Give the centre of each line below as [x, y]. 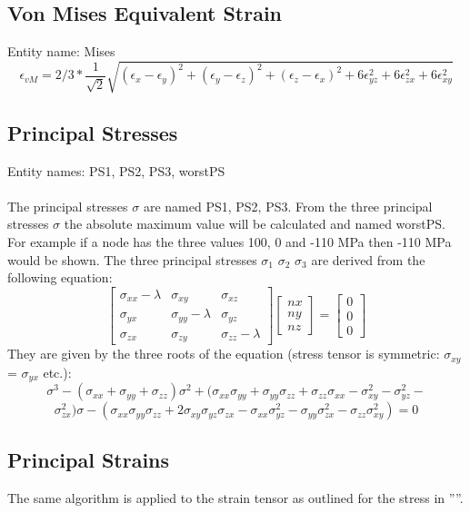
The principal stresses [68, 206]
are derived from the [368, 259]
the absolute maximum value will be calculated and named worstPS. [255, 224]
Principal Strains [89, 460]
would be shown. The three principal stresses [132, 259]
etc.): [57, 372]
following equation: [60, 277]
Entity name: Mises [61, 51]
